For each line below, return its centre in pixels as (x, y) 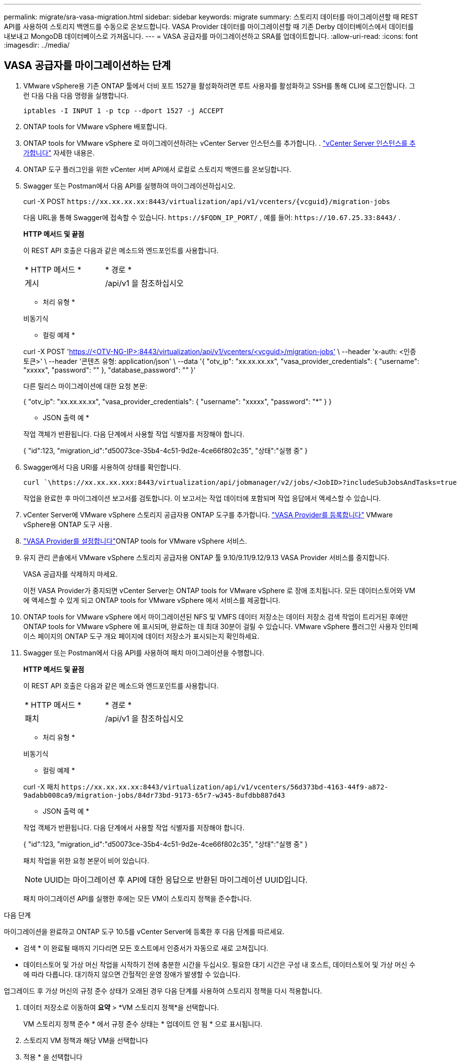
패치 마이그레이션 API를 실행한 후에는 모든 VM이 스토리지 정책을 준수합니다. (138, 898)
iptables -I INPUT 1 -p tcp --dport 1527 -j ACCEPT (124, 111)
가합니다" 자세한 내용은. (59, 153)
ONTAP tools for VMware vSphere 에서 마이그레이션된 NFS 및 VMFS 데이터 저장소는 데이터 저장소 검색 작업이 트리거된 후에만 (216, 616)
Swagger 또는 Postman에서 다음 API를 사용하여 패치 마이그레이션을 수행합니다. (144, 652)
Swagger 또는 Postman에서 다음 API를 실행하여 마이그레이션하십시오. (130, 186)
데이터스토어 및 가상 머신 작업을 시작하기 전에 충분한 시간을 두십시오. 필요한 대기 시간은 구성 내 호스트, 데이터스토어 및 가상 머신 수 (220, 964)
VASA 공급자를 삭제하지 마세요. (71, 574)
